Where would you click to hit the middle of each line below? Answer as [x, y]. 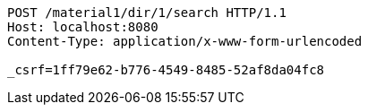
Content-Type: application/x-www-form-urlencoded [185, 41]
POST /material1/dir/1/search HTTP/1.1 [147, 13]
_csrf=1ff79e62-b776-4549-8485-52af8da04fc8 [166, 70]
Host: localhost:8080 [83, 27]
